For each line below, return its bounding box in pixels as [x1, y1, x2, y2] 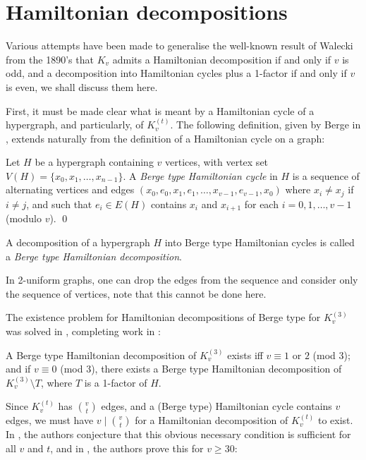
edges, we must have [6, 413, 94, 428]
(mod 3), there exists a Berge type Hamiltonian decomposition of [60, 361, 342, 376]
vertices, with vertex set [165, 155, 269, 169]
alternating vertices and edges [6, 182, 135, 197]
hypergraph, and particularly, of [6, 117, 144, 132]
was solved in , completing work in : [6, 323, 161, 338]
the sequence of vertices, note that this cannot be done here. [6, 286, 267, 301]
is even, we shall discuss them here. [6, 79, 158, 94]
